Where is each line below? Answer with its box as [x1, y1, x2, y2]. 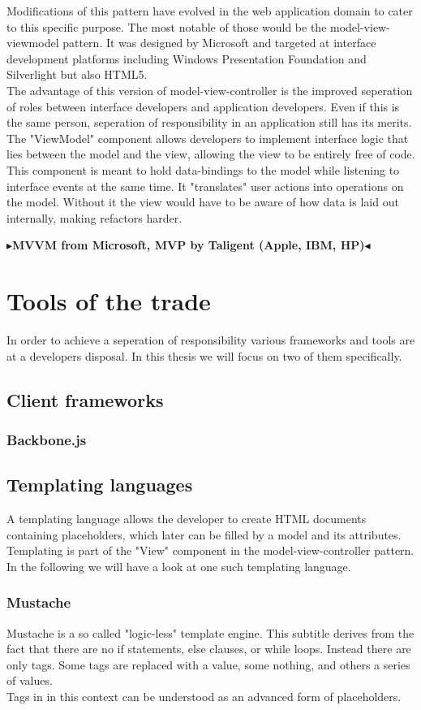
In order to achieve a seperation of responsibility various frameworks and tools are [6, 331, 415, 349]
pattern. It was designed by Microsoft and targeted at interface [62, 34, 376, 51]
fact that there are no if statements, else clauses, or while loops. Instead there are [6, 640, 411, 657]
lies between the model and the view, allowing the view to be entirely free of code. [6, 145, 415, 162]
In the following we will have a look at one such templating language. [6, 557, 351, 574]
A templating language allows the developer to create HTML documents [6, 510, 367, 527]
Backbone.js [6, 429, 87, 449]
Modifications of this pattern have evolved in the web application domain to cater [6, 2, 413, 19]
